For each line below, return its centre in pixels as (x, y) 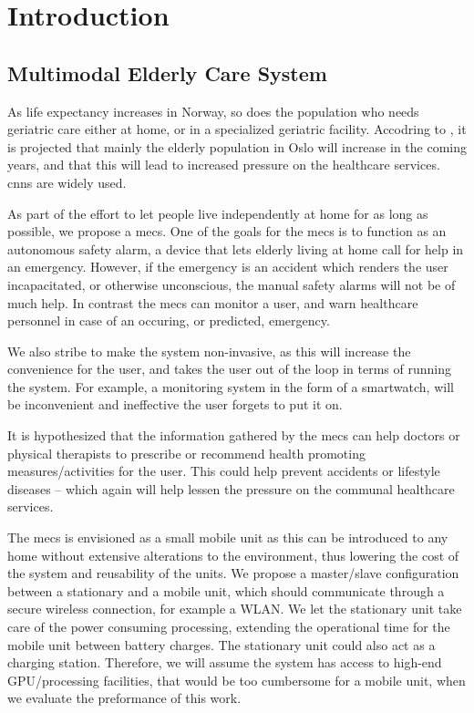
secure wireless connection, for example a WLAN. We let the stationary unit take (235, 609)
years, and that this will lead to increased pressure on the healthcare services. (224, 165)
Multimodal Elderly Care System (167, 72)
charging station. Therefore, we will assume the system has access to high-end (225, 662)
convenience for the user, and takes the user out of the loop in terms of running (230, 369)
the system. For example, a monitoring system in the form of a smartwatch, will (231, 386)
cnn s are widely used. (67, 182)
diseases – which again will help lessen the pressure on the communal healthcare (231, 488)
